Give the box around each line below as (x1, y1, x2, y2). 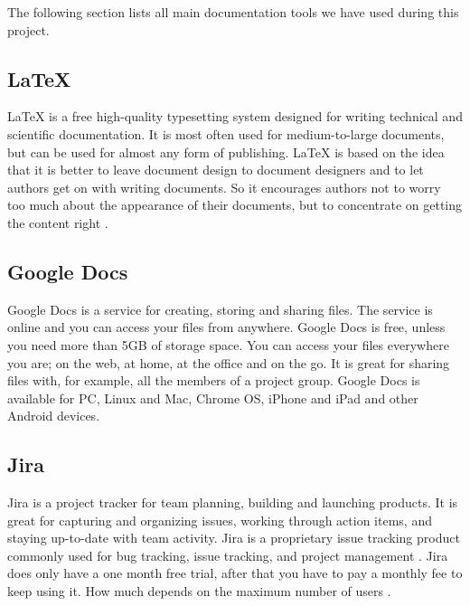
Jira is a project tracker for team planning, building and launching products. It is (7, 493, 458, 512)
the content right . (7, 213, 108, 232)
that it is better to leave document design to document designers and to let (7, 160, 424, 179)
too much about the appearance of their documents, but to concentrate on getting (7, 195, 463, 214)
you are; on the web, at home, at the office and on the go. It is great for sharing (7, 353, 450, 372)
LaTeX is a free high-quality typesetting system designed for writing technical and (7, 107, 463, 126)
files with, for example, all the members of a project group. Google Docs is (7, 371, 420, 390)
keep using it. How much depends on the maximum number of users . (7, 582, 391, 601)
